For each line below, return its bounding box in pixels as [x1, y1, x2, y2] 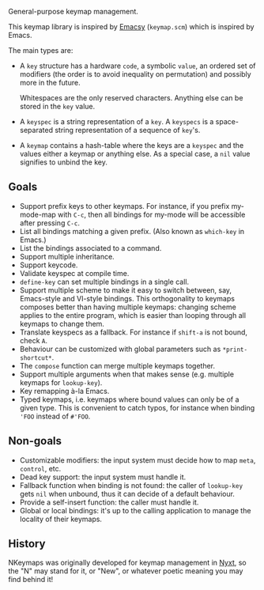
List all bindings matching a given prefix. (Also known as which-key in [19, 226, 245, 236]
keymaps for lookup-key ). [19, 377, 103, 387]
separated [19, 126, 54, 134]
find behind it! [8, 575, 54, 584]
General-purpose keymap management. [8, 7, 138, 16]
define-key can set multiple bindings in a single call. [19, 277, 190, 286]
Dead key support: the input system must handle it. [19, 472, 187, 482]
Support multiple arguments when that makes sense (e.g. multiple [19, 369, 235, 379]
